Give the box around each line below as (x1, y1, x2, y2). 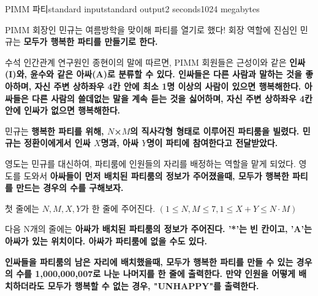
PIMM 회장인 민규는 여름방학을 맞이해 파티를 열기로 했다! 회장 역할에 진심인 (5, 23, 298, 36)
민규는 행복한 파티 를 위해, (5, 124, 104, 137)
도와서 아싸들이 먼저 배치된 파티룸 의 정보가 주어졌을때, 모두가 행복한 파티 (23, 169, 308, 182)
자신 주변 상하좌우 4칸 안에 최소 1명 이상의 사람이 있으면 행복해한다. (34, 79, 301, 92)
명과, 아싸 (100, 136, 138, 149)
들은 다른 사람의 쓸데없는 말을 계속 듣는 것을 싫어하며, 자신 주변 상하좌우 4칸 (12, 92, 312, 104)
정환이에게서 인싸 (24, 136, 91, 149)
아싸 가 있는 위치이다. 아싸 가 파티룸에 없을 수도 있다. (5, 234, 207, 247)
